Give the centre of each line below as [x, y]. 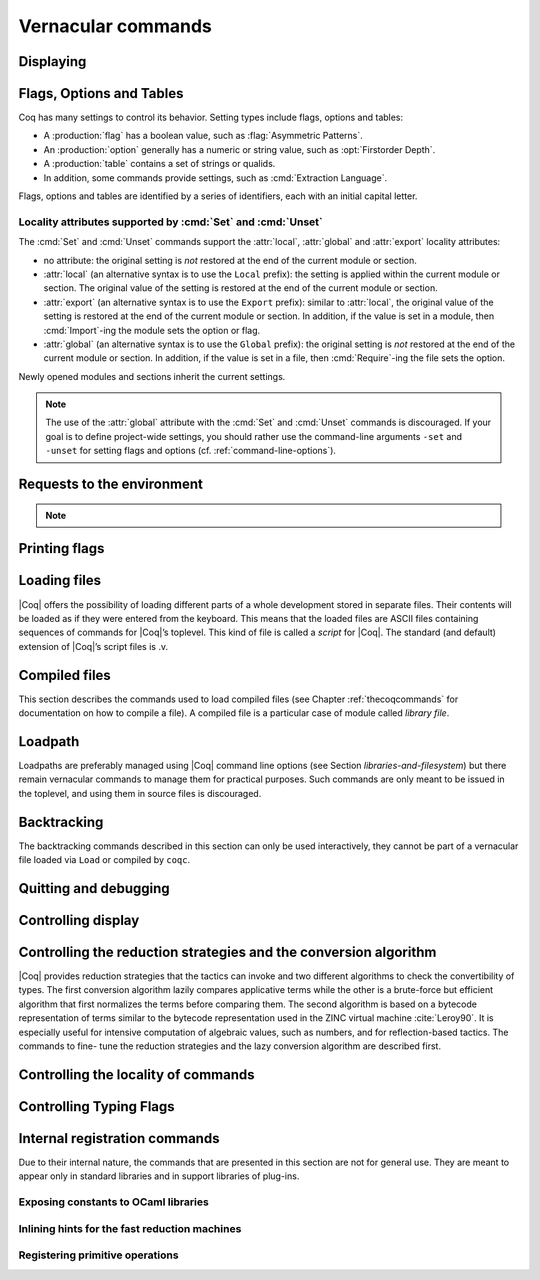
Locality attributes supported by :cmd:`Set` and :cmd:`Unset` [171, 222]
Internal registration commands [119, 1138]
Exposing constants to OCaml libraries [113, 1202]
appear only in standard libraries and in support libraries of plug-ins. [159, 1176]
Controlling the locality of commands [136, 1074]
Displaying [52, 61]
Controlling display [79, 920]
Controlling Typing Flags [96, 1106]
